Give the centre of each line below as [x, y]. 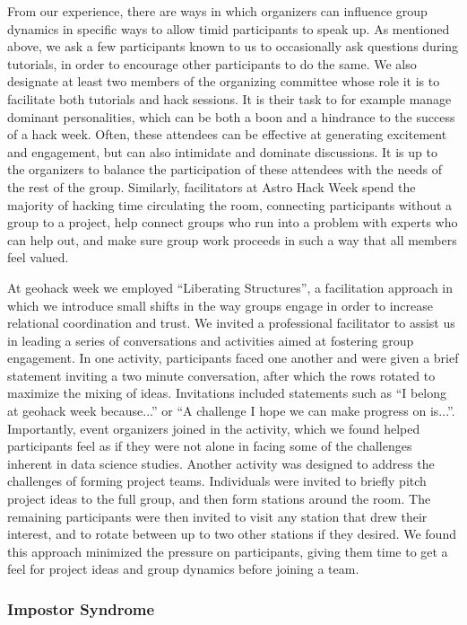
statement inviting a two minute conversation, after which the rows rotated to [221, 375]
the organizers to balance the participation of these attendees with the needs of [225, 169]
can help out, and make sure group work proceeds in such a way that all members [232, 239]
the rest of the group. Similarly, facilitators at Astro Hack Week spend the [212, 186]
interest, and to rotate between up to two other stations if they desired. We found [232, 534]
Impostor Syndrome [81, 608]
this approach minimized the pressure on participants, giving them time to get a [228, 551]
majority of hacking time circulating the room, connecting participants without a [230, 204]
